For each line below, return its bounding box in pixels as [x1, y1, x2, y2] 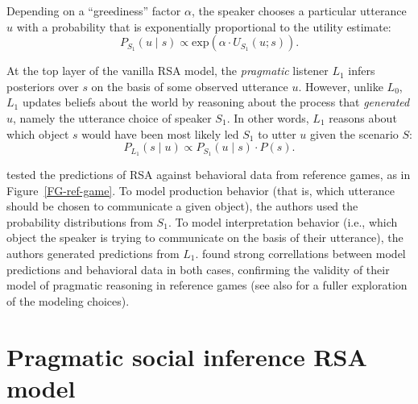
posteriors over [6, 77, 79, 94]
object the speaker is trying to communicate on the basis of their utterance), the [6, 229, 404, 246]
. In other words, [226, 109, 309, 126]
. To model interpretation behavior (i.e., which [168, 213, 398, 230]
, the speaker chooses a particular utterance [191, 2, 407, 19]
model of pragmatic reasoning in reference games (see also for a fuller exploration [6, 277, 408, 294]
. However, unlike [298, 77, 383, 94]
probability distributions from [6, 213, 153, 230]
